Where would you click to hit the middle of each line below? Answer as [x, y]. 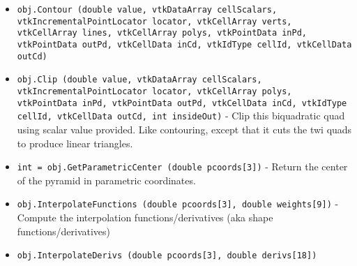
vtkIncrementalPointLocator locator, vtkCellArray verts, [154, 21]
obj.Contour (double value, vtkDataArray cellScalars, [147, 10]
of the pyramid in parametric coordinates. [106, 180]
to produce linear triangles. [75, 143]
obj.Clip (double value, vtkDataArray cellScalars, [139, 80]
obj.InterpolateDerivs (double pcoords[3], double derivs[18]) [167, 256]
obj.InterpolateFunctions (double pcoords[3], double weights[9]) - [178, 204]
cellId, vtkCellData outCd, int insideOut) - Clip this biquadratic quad [181, 116]
